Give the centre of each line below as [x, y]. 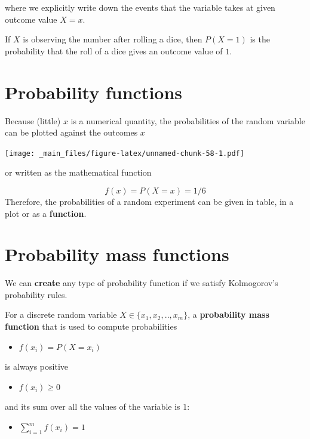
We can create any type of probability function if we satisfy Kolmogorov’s [142, 283]
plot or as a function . [46, 213]
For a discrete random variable [61, 314]
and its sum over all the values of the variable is [93, 406]
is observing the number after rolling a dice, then [113, 39]
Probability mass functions [117, 254]
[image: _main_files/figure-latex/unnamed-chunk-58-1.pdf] [125, 153]
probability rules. [36, 294]
